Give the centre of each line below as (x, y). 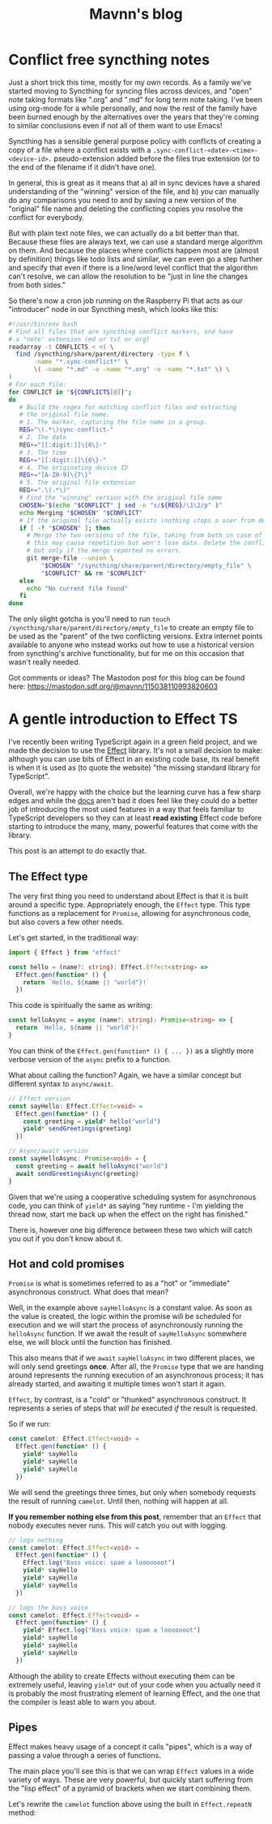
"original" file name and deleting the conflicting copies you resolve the (126, 209)
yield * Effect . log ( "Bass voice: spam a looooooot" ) (112, 1630)
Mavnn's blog (136, 14)
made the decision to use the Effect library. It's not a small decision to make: (136, 750)
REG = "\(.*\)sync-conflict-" (66, 430)
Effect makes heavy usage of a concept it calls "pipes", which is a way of (130, 1747)
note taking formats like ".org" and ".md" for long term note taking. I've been (136, 99)
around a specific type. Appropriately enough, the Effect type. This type (130, 904)
